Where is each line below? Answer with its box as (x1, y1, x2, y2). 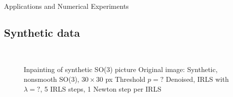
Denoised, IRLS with (166, 73, 229, 84)
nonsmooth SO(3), (24, 73, 79, 84)
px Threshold (105, 73, 146, 84)
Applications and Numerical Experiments (4, 1, 129, 11)
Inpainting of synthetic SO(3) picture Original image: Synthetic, (24, 64, 218, 74)
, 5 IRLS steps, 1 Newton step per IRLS (40, 83, 161, 94)
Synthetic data (4, 24, 80, 40)
